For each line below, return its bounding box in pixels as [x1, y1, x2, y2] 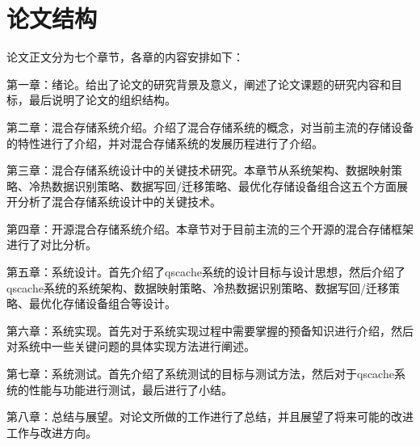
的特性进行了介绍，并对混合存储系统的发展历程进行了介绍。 [6, 134, 323, 151]
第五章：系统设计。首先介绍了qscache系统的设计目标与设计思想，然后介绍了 [6, 263, 405, 280]
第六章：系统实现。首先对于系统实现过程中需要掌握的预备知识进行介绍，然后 [6, 322, 414, 339]
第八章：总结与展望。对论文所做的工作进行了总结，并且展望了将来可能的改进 [6, 408, 414, 425]
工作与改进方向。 [6, 423, 97, 440]
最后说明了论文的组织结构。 [28, 91, 176, 108]
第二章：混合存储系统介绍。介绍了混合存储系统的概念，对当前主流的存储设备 [6, 118, 414, 135]
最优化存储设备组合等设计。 [28, 295, 176, 312]
